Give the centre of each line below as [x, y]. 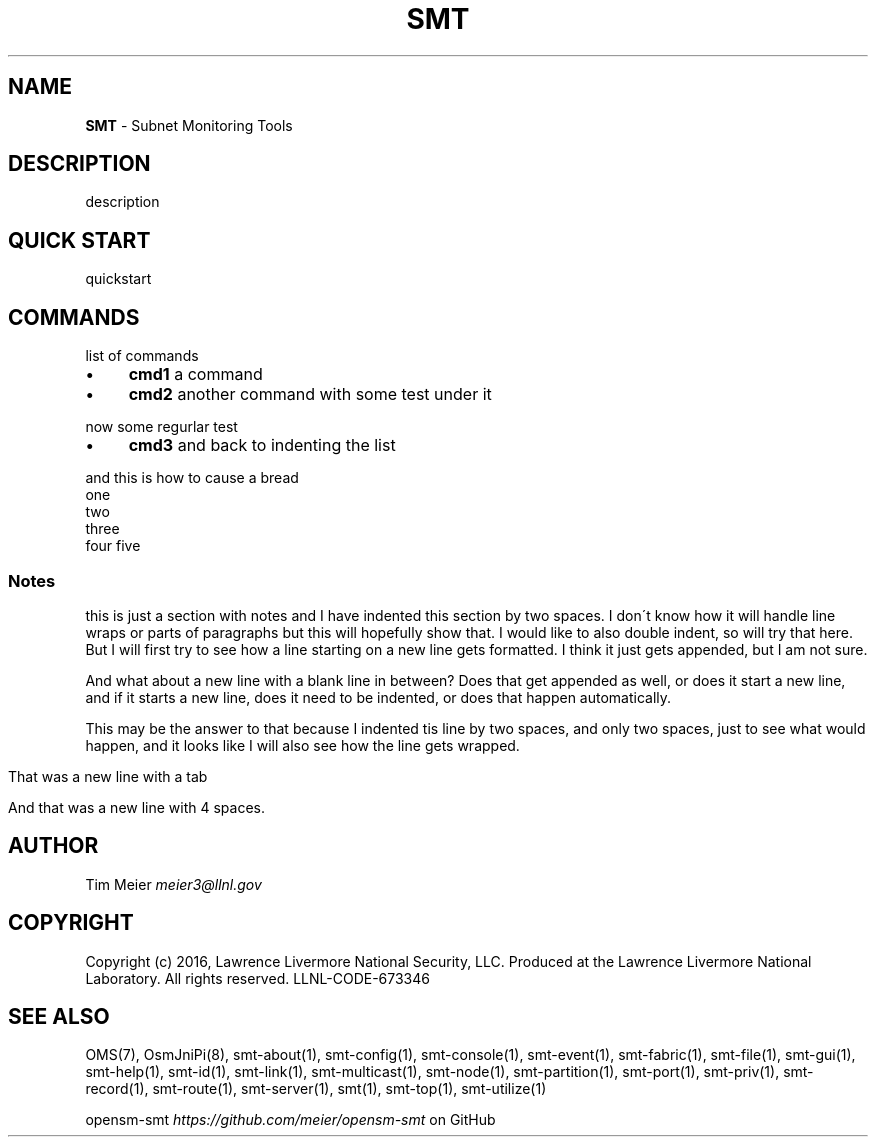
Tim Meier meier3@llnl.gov [173, 884]
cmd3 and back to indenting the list [262, 445]
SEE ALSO [59, 1016]
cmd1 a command [195, 374]
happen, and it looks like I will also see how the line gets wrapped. [302, 745]
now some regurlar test [161, 427]
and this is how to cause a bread [192, 478]
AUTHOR [53, 846]
